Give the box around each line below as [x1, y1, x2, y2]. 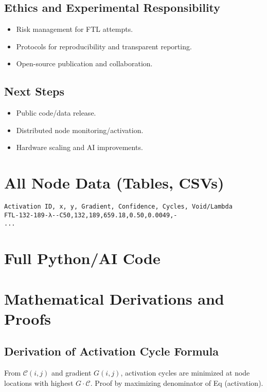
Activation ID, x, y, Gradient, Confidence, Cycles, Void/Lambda [4, 203, 233, 211]
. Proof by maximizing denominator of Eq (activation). [90, 377, 263, 388]
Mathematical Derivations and [4, 288, 224, 309]
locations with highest [4, 377, 74, 388]
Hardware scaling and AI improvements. [16, 142, 143, 153]
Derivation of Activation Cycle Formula [4, 343, 219, 359]
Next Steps [4, 83, 64, 99]
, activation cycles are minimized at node [120, 367, 250, 378]
